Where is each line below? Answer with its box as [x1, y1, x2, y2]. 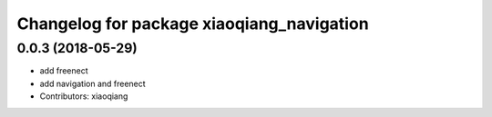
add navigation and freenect [39, 78, 146, 89]
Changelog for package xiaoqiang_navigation [16, 14, 369, 34]
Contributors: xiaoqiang [39, 91, 128, 102]
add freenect [39, 65, 88, 76]
